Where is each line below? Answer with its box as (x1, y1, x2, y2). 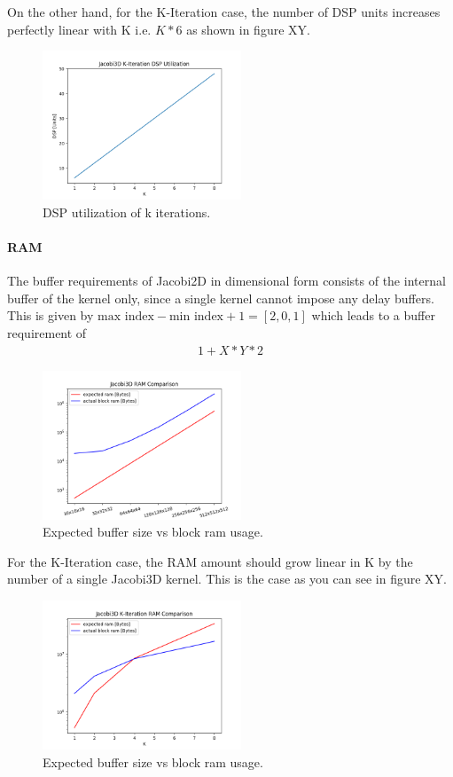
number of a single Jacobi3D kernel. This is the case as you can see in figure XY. (7, 569, 447, 588)
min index (168, 310, 224, 324)
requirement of (7, 323, 87, 341)
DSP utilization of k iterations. (43, 202, 211, 221)
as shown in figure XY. (186, 20, 310, 38)
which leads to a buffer (311, 306, 435, 325)
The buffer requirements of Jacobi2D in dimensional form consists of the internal (7, 271, 446, 290)
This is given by (7, 306, 94, 325)
